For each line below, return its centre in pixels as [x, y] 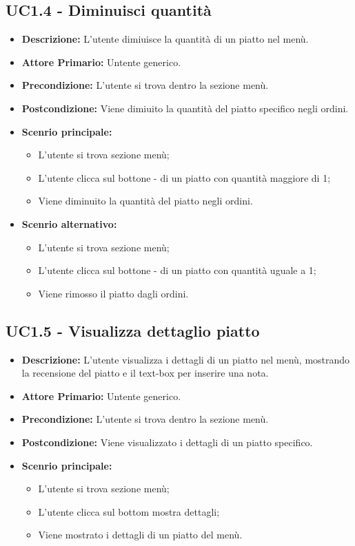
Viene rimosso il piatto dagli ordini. [113, 293]
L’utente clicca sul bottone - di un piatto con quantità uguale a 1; [177, 270]
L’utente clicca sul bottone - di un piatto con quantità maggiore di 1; [184, 177]
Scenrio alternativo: [69, 223]
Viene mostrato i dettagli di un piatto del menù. [140, 535]
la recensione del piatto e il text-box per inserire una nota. [145, 373]
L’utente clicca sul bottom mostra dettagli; [129, 511]
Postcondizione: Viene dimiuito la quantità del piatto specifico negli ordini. [185, 108]
